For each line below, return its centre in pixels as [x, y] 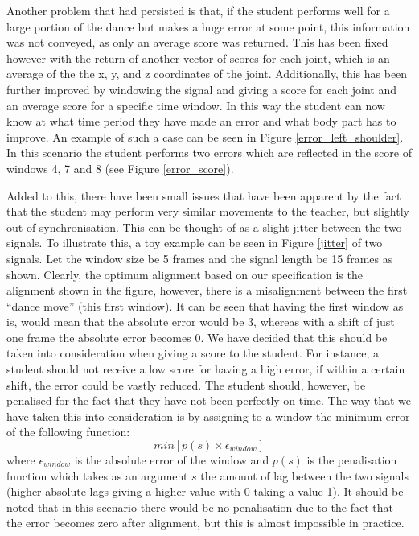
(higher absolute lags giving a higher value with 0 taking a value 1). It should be [205, 491]
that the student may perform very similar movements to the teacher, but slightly [208, 211]
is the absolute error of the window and [172, 460]
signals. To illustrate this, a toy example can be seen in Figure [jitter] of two [195, 243]
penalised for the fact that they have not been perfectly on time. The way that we [209, 400]
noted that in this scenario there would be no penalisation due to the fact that [200, 507]
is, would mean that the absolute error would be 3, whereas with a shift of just [201, 322]
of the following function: [68, 432]
